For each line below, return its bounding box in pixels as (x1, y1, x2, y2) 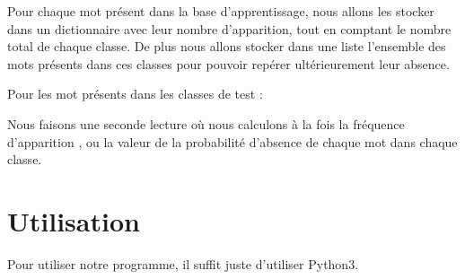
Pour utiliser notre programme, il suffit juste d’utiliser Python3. (7, 254, 359, 273)
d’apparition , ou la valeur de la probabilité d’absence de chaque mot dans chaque (7, 132, 458, 151)
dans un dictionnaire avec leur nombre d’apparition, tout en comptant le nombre (7, 19, 452, 38)
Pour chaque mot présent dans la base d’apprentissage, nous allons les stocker (7, 2, 434, 20)
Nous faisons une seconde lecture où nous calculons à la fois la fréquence (7, 114, 405, 133)
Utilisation (7, 202, 140, 239)
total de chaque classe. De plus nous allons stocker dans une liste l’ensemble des (7, 37, 446, 56)
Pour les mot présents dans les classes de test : (7, 84, 263, 103)
